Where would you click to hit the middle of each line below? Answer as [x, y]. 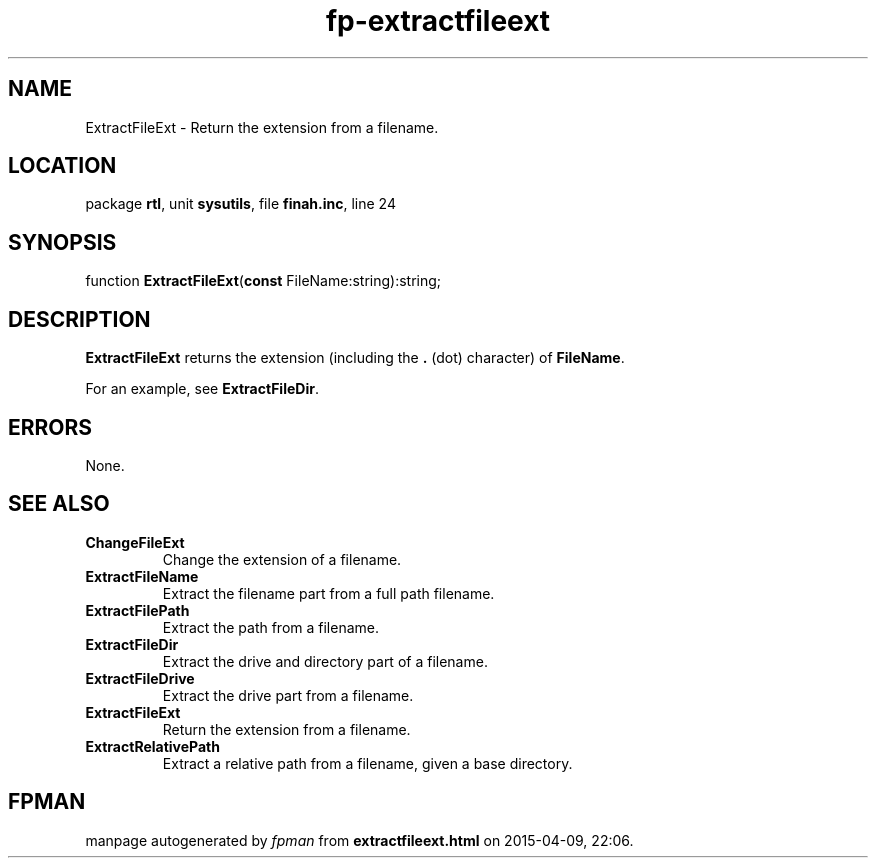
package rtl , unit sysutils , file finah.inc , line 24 [240, 204]
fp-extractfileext [438, 21]
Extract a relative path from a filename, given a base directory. [367, 763]
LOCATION [62, 166]
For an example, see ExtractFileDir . [202, 389]
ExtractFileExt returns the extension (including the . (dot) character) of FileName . [355, 358]
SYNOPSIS [62, 242]
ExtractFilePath [137, 610]
